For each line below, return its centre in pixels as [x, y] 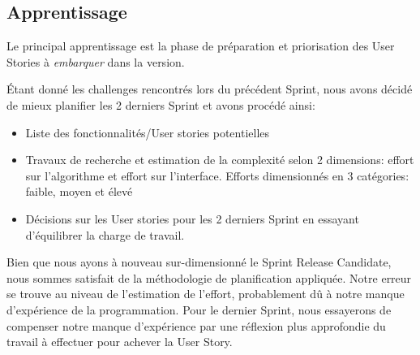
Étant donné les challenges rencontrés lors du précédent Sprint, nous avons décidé [210, 89]
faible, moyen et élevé [79, 191]
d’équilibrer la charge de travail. [105, 234]
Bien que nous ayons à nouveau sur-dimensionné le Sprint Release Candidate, [199, 262]
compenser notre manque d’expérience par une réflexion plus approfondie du [196, 325]
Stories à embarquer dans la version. [96, 61]
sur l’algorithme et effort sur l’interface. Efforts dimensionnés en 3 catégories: [217, 175]
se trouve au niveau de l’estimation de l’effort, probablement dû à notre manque [206, 294]
